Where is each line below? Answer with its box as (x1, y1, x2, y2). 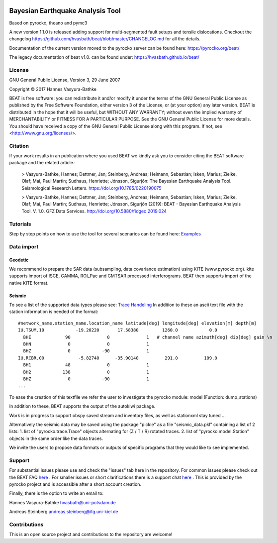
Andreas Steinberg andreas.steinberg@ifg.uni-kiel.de (9, 509, 118, 515)
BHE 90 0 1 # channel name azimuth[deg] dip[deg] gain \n (23, 334, 273, 340)
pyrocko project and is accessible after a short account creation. (9, 481, 142, 487)
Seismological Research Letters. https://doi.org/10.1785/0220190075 (21, 185, 162, 191)
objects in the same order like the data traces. (9, 435, 103, 441)
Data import (9, 243, 39, 250)
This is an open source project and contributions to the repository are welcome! (9, 532, 173, 538)
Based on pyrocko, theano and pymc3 (9, 20, 88, 26)
